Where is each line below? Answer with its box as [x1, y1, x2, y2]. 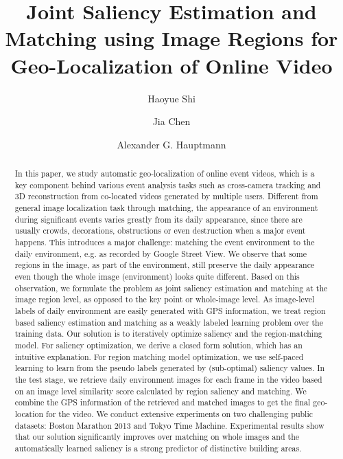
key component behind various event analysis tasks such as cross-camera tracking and [14, 179, 321, 190]
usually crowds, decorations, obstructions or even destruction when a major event [14, 225, 306, 236]
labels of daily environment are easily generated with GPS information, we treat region [14, 304, 326, 316]
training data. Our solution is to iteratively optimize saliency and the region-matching [14, 328, 322, 339]
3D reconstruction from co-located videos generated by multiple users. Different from [14, 190, 318, 202]
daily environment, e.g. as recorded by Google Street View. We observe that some [14, 247, 307, 259]
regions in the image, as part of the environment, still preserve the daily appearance [14, 259, 315, 271]
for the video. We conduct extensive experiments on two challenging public [46, 407, 314, 419]
